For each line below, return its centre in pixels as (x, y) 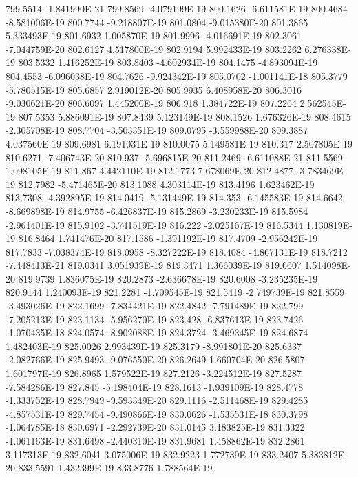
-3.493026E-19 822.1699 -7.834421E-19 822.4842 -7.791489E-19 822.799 (155, 306)
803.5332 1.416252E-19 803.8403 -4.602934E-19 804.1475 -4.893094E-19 (168, 62)
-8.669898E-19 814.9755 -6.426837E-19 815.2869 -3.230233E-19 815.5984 (157, 211)
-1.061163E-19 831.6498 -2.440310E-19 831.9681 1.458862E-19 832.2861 (155, 440)
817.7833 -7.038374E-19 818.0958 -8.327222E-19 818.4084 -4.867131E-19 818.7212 (177, 251)
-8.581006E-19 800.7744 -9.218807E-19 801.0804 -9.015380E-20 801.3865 (157, 22)
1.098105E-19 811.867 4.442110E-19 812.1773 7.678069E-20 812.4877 (150, 171)
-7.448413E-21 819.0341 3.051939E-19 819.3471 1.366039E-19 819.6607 (154, 265)
